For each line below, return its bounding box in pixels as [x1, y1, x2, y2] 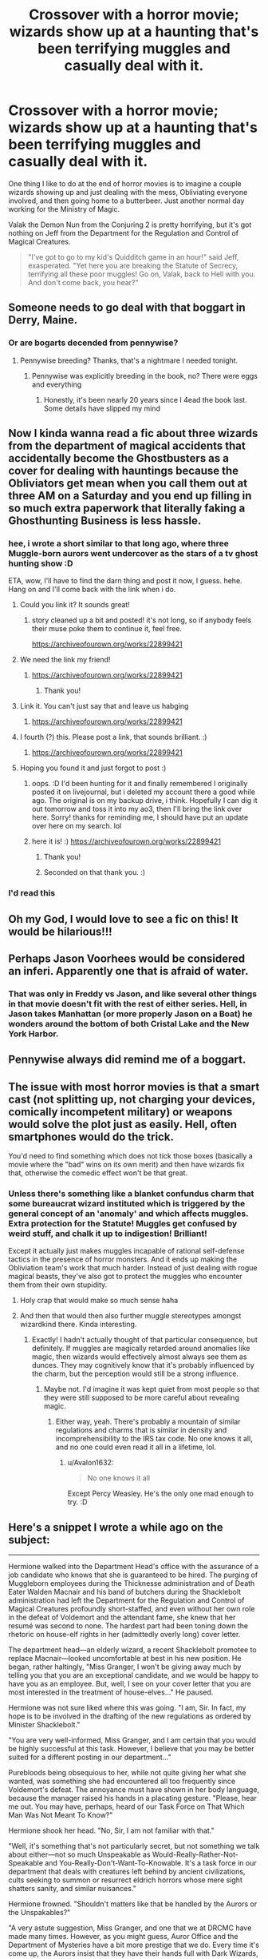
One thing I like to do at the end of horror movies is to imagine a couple [8, 178, 242, 189]
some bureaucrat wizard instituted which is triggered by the [8, 1198, 246, 1210]
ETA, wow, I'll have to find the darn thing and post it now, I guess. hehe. [8, 576, 242, 586]
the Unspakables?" [8, 1908, 71, 1917]
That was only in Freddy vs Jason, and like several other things [8, 988, 258, 999]
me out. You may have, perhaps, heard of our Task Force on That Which [8, 1802, 245, 1811]
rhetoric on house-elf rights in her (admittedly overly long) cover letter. [8, 1630, 241, 1639]
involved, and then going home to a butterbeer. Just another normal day [8, 196, 245, 205]
